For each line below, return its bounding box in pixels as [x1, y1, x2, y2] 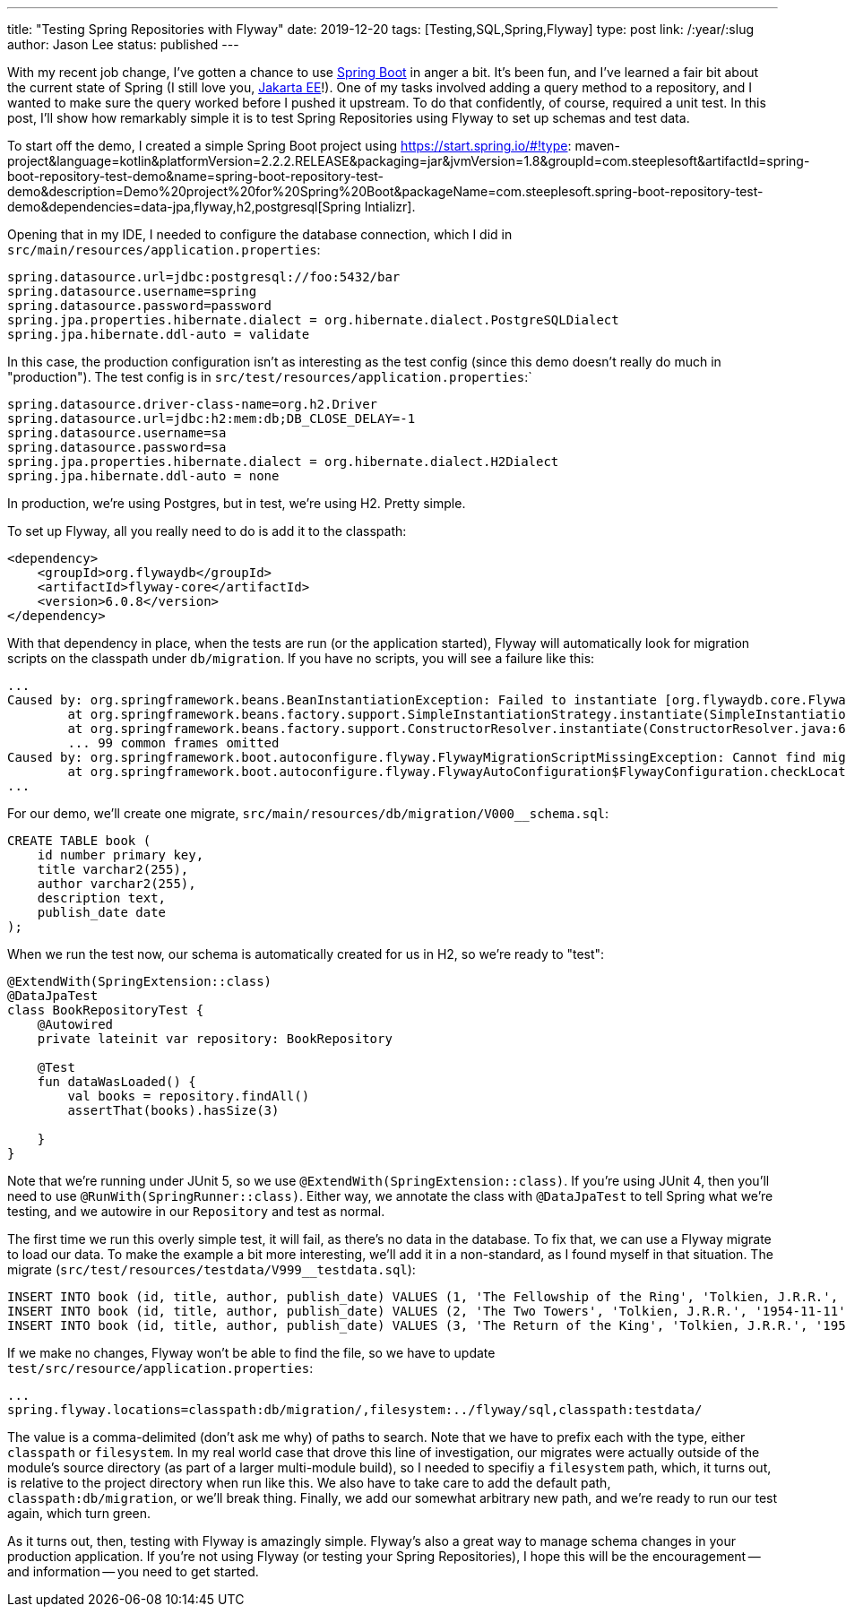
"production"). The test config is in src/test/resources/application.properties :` [7, 369, 532, 384]
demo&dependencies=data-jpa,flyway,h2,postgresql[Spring [7, 199, 361, 214]
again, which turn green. [7, 1506, 151, 1521]
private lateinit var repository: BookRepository [37, 1031, 393, 1046]
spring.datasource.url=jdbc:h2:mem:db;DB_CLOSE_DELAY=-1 [7, 411, 416, 426]
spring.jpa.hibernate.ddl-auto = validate [7, 327, 310, 341]
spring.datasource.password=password [7, 298, 272, 313]
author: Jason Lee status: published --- [7, 37, 239, 52]
